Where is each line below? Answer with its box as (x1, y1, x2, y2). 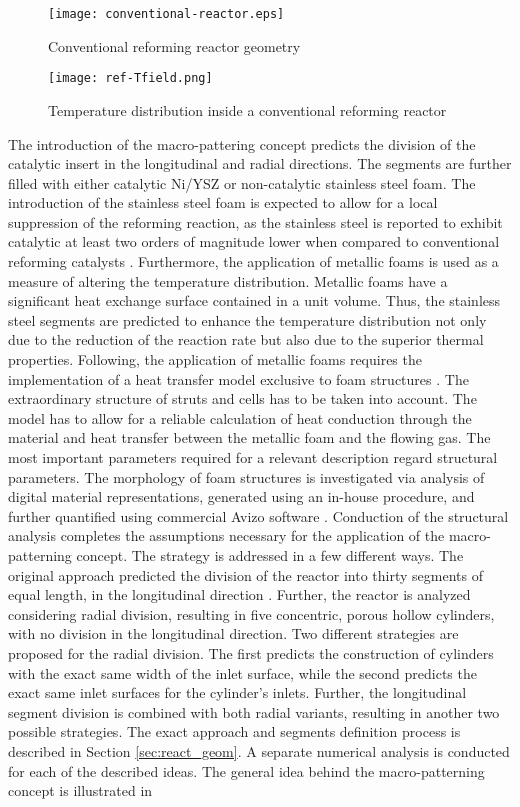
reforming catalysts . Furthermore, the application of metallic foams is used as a (8, 251, 499, 272)
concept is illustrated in (8, 780, 153, 801)
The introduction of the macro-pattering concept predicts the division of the (8, 133, 476, 154)
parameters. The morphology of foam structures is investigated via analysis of (8, 466, 485, 487)
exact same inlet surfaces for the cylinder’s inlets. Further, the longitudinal (8, 682, 467, 703)
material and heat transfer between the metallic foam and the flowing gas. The (8, 427, 491, 448)
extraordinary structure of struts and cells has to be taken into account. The (8, 388, 477, 409)
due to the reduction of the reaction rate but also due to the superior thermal (8, 329, 484, 350)
